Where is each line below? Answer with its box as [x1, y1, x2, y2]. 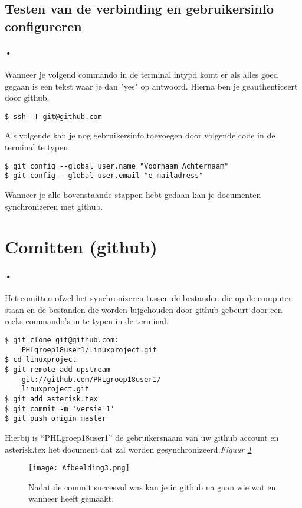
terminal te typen [5, 141, 68, 153]
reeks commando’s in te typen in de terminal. [5, 315, 169, 327]
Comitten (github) [5, 235, 157, 259]
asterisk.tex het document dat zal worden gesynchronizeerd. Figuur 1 [5, 443, 252, 455]
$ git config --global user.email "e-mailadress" [5, 171, 203, 180]
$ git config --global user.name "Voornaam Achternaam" [5, 161, 229, 170]
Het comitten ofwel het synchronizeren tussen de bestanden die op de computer [5, 292, 292, 304]
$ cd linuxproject [5, 355, 77, 364]
